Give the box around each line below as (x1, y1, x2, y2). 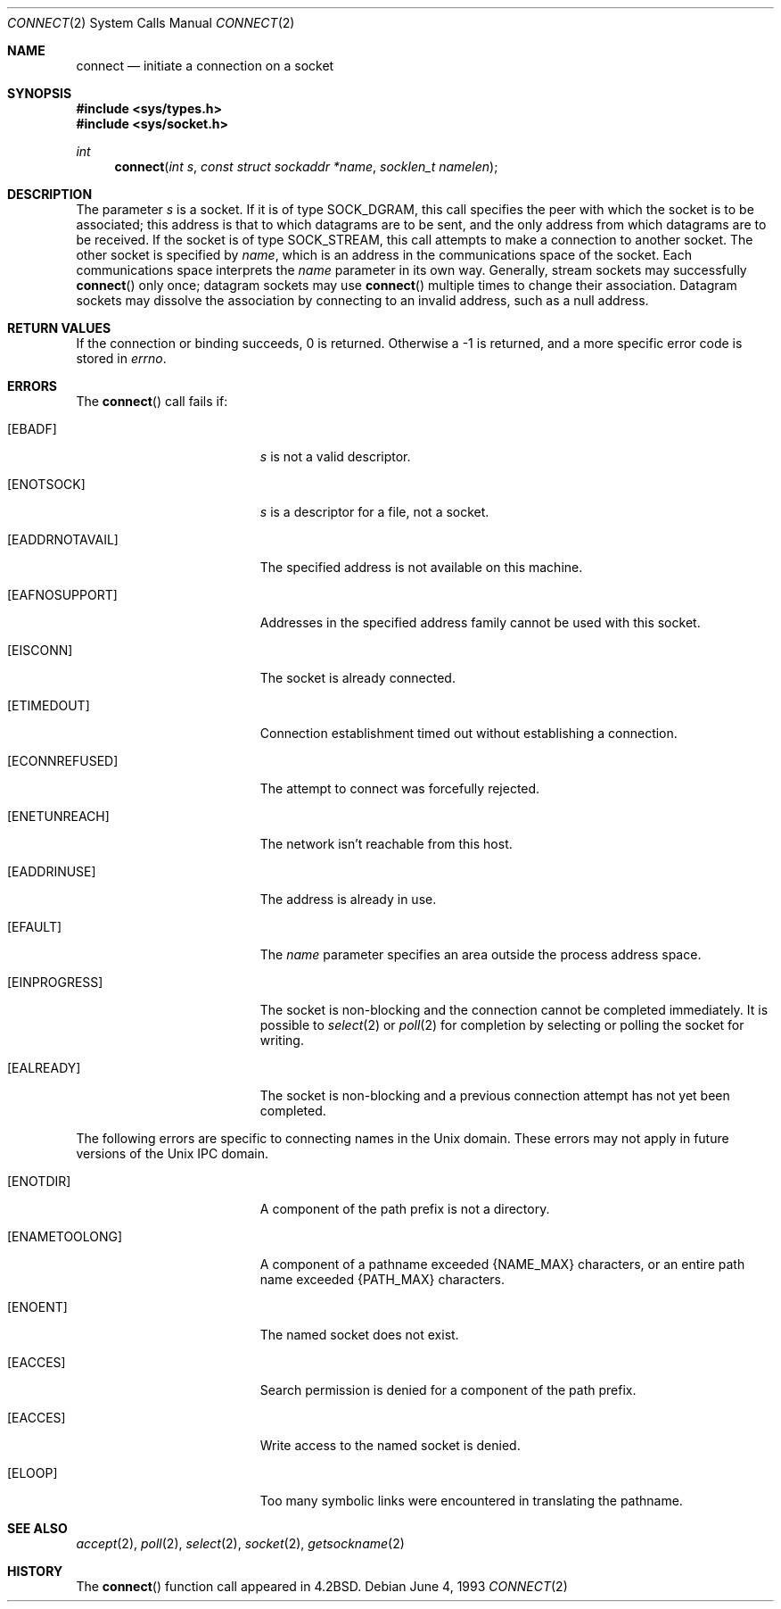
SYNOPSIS (7, 86, 72, 101)
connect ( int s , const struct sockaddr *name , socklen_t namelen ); (114, 159, 498, 174)
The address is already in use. (259, 892, 437, 907)
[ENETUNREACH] (7, 809, 110, 824)
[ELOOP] (7, 1465, 58, 1480)
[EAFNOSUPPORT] (7, 587, 118, 602)
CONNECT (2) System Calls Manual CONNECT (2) (7, 15, 295, 30)
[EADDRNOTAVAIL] (7, 532, 119, 547)
